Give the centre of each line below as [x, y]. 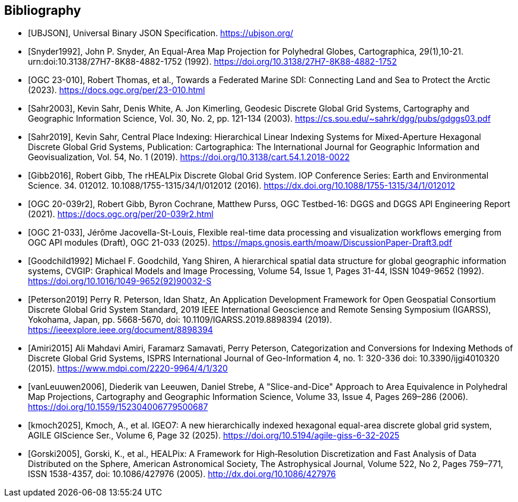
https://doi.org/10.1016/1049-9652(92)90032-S [120, 281]
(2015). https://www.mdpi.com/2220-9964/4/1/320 [128, 368]
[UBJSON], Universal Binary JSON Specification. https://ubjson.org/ [161, 33]
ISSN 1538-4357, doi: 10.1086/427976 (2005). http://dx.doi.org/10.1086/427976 [182, 474]
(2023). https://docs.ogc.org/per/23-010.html [117, 90]
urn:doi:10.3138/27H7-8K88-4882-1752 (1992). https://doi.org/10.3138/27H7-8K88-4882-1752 [212, 62]
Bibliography [43, 10]
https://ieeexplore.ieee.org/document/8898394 [120, 330]
